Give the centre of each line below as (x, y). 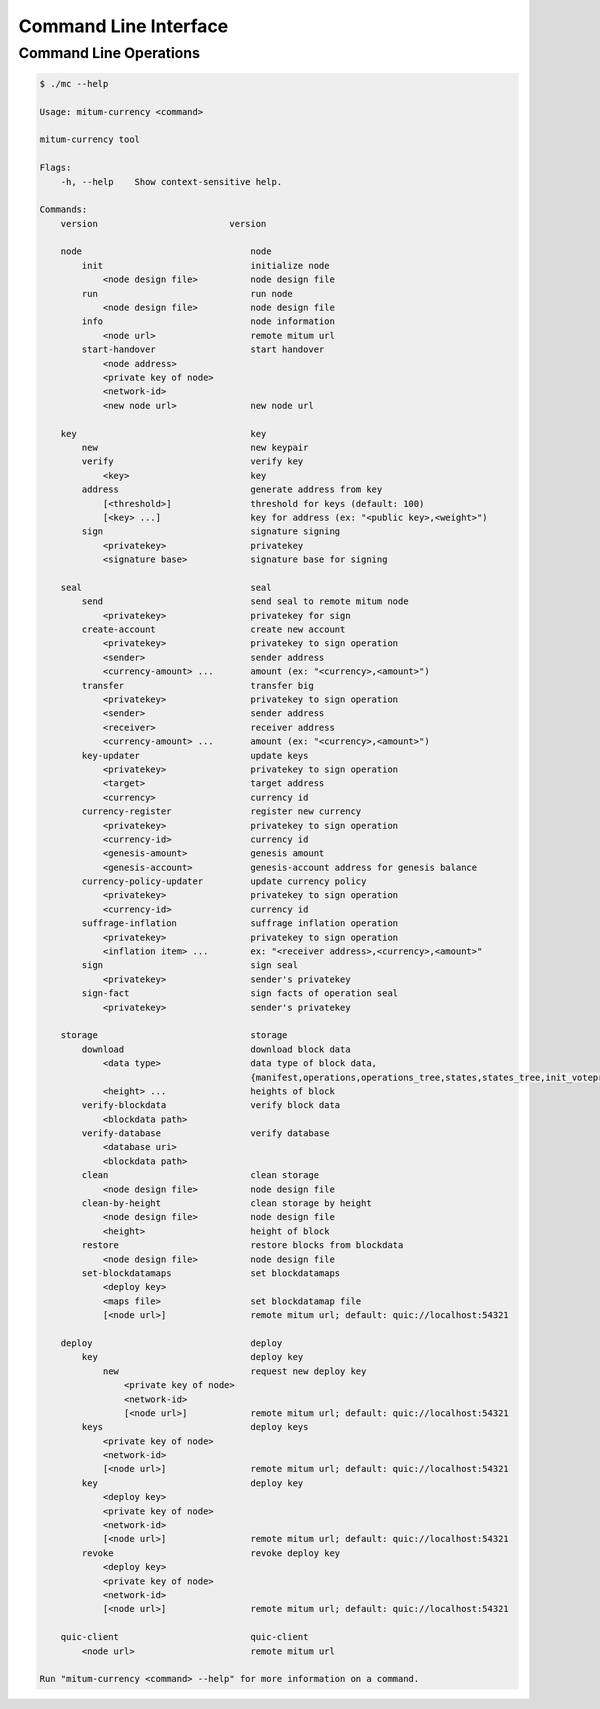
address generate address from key (232, 489)
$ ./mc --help (74, 83)
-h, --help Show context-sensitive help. (171, 181)
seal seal (166, 587)
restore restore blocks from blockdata (242, 1245)
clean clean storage (200, 1175)
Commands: (63, 209)
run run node (187, 293)
